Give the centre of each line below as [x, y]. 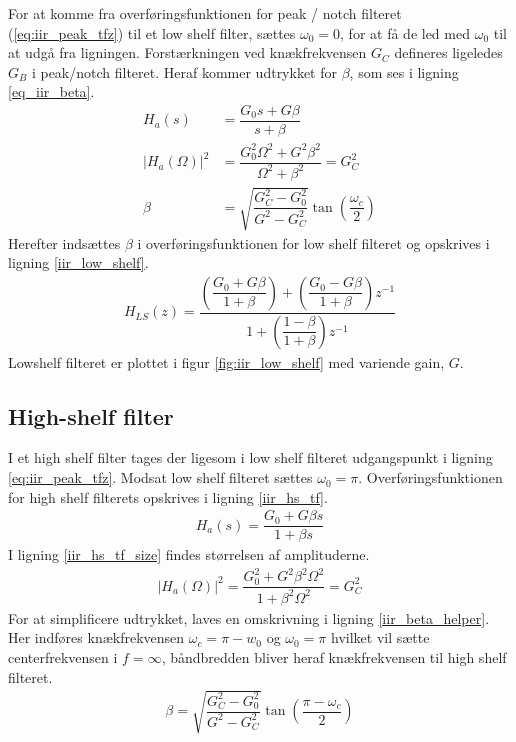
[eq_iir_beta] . [51, 91]
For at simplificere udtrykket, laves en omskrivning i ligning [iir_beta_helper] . [249, 617]
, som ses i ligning [404, 71]
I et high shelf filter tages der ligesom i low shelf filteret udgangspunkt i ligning [250, 457]
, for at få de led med [405, 32]
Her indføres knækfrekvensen [96, 637]
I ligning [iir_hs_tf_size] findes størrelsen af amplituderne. [189, 554]
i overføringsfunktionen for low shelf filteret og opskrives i [313, 242]
